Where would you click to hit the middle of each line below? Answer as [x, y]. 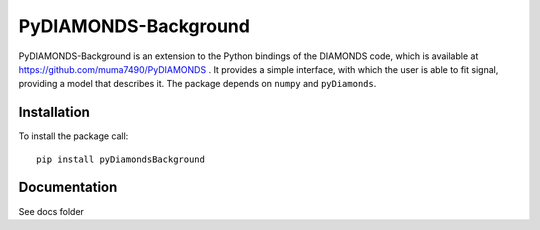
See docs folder [51, 211]
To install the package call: [73, 136]
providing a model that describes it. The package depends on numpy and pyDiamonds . [197, 84]
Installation [54, 112]
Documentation [68, 187]
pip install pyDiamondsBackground [120, 159]
